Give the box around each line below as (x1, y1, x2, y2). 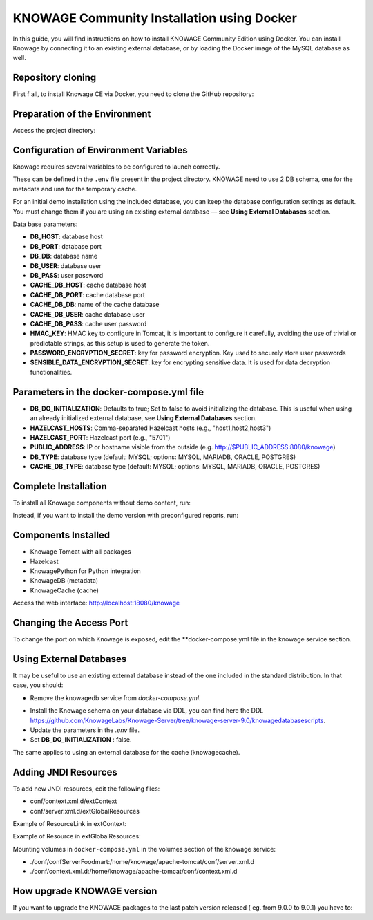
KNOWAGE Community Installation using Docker (12, 10, 297, 26)
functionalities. (30, 368, 73, 376)
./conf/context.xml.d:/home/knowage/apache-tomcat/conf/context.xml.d (30, 867, 238, 876)
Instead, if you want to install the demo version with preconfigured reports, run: (12, 511, 238, 520)
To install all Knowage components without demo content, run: (12, 498, 191, 507)
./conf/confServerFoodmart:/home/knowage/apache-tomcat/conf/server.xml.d (30, 858, 255, 866)
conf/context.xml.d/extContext (30, 797, 117, 805)
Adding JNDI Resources (12, 766, 117, 778)
